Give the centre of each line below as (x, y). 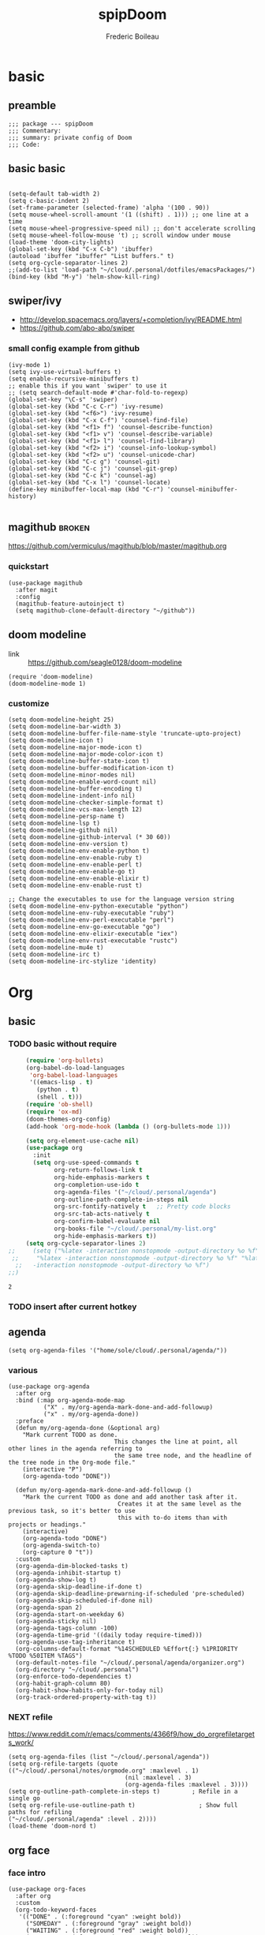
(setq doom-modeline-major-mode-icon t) (76, 747)
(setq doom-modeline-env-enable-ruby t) (76, 858)
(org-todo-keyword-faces (56, 1910)
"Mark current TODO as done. (70, 1435)
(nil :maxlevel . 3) (159, 1778)
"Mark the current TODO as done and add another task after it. (130, 1497)
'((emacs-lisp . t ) (61, 1083)
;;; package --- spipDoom (50, 124)
